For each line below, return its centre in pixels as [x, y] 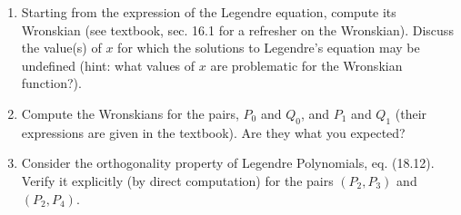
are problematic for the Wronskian [306, 65]
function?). [51, 83]
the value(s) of [61, 48]
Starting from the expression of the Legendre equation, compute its [209, 12]
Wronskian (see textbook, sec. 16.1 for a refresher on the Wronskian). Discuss [237, 29]
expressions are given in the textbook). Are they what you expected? [213, 132]
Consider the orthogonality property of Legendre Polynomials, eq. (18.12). [228, 163]
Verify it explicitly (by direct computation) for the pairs [177, 180]
